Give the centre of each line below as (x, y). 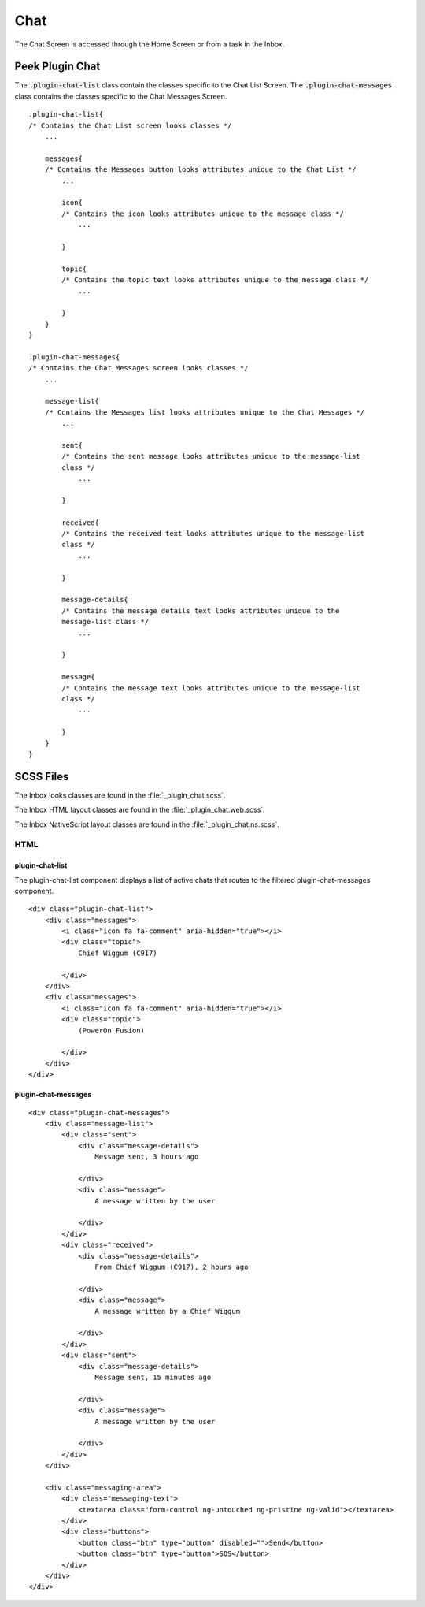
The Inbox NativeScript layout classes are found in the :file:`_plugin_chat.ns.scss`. (147, 824)
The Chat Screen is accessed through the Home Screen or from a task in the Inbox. (150, 44)
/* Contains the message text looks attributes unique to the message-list (211, 688)
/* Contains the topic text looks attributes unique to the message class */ (215, 280)
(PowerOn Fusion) (112, 1030)
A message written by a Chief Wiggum (167, 1311)
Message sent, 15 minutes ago (153, 1377)
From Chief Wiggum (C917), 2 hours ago (172, 1267)
